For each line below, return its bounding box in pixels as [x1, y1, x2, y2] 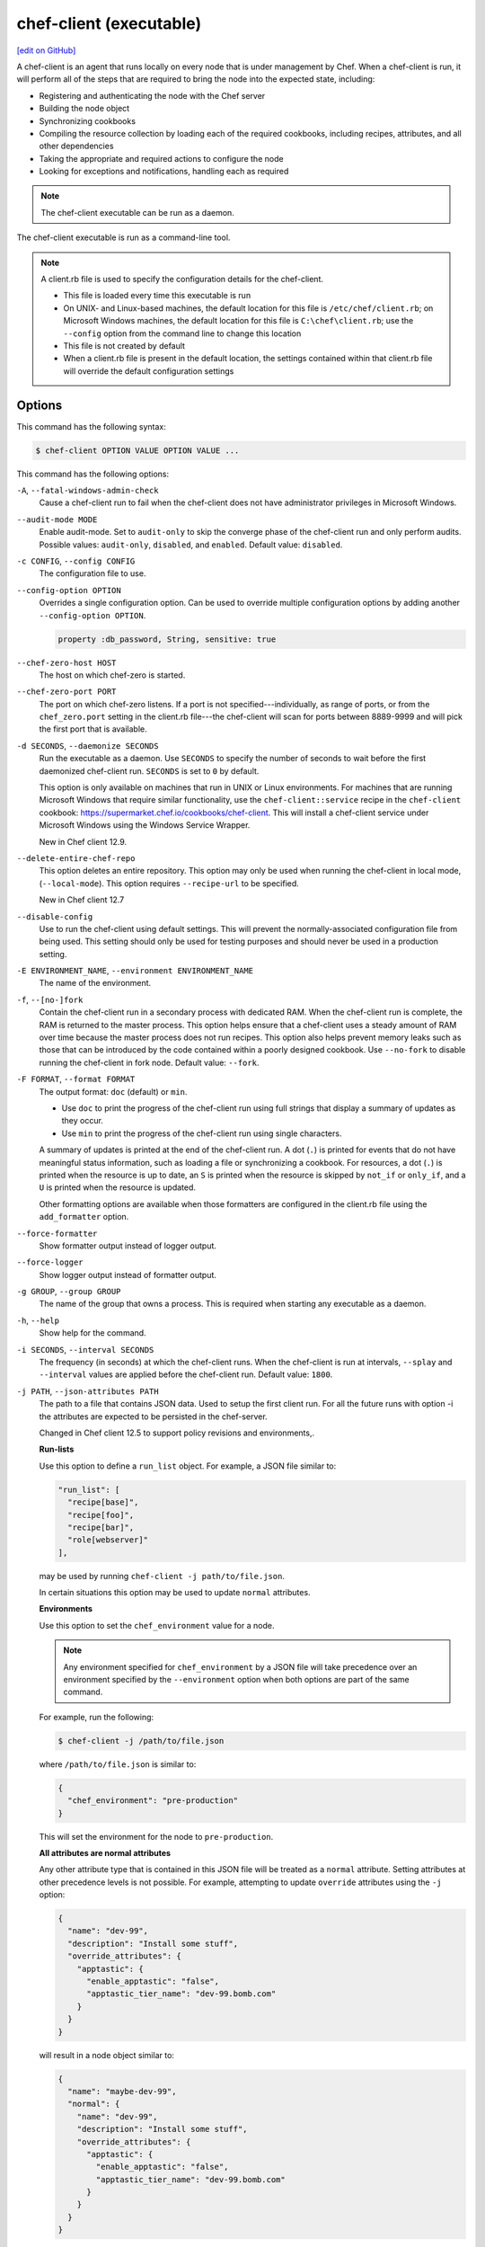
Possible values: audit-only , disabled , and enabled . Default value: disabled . [39, 539, 343, 550]
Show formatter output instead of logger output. [39, 1240, 217, 1251]
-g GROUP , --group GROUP [16, 1286, 121, 1297]
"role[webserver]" [67, 1535, 148, 1545]
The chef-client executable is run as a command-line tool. [16, 232, 231, 243]
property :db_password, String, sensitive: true [57, 634, 277, 644]
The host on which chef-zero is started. [39, 670, 186, 680]
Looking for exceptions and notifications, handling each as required [39, 166, 289, 177]
